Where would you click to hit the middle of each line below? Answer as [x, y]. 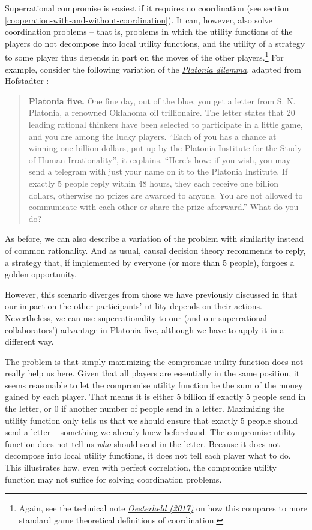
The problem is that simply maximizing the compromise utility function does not [154, 361]
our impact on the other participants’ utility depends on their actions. [133, 306]
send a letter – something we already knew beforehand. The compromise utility [151, 432]
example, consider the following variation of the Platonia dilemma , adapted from [153, 69]
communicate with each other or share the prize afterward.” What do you [163, 207]
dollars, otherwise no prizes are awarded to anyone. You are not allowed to [166, 195]
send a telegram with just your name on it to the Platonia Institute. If [158, 171]
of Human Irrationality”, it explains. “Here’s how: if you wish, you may [160, 159]
